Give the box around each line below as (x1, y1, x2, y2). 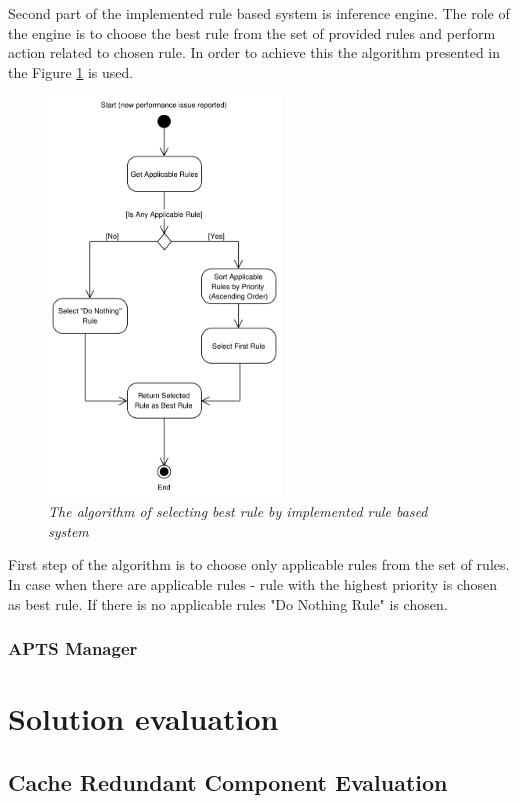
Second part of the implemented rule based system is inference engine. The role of (8, 3, 510, 23)
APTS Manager (8, 636, 138, 661)
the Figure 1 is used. (8, 61, 134, 82)
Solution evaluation (8, 698, 279, 739)
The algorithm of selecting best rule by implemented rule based (48, 501, 428, 522)
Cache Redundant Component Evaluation (8, 766, 448, 797)
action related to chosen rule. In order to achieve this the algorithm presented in (8, 42, 501, 63)
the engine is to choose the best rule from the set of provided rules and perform (8, 22, 496, 43)
